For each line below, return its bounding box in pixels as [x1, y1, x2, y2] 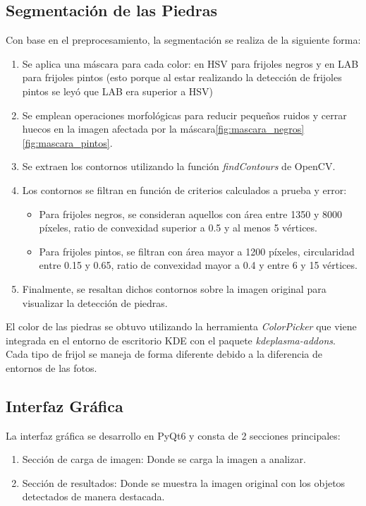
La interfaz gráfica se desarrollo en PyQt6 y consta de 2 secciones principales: [6, 428, 341, 442]
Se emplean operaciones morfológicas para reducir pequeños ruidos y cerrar [22, 107, 347, 122]
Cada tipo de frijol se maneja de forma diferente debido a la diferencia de [6, 347, 323, 361]
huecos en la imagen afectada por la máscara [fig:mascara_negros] [22, 121, 305, 136]
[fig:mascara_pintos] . [22, 135, 113, 150]
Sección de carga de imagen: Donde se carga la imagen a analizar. [22, 452, 306, 466]
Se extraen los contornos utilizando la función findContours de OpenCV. [22, 159, 336, 174]
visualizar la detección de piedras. [22, 295, 168, 310]
